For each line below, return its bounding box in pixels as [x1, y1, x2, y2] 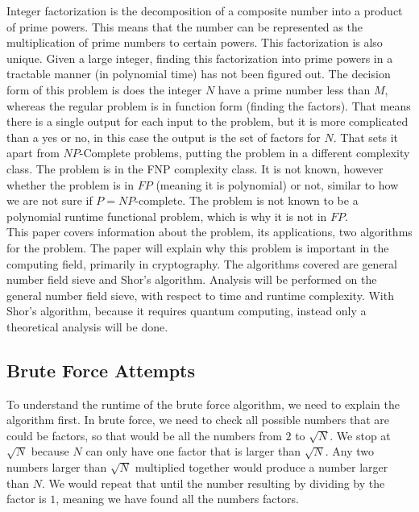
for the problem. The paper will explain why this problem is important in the [6, 239, 389, 256]
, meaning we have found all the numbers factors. [56, 490, 299, 507]
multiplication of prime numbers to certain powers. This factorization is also [6, 34, 383, 51]
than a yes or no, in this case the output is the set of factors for [6, 128, 321, 145]
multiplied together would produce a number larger [135, 459, 388, 476]
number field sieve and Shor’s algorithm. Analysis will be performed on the [6, 271, 377, 288]
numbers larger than [6, 459, 107, 476]
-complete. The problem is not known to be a [135, 192, 359, 209]
